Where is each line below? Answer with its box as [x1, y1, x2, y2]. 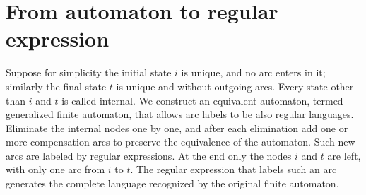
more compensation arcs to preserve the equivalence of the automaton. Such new [6, 134, 355, 149]
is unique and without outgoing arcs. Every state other [116, 78, 354, 93]
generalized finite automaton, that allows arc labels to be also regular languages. [6, 107, 354, 122]
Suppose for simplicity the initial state [6, 65, 172, 80]
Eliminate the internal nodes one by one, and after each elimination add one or [6, 120, 348, 135]
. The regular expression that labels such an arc [130, 162, 337, 177]
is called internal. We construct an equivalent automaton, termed [61, 93, 343, 107]
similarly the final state [6, 78, 107, 93]
